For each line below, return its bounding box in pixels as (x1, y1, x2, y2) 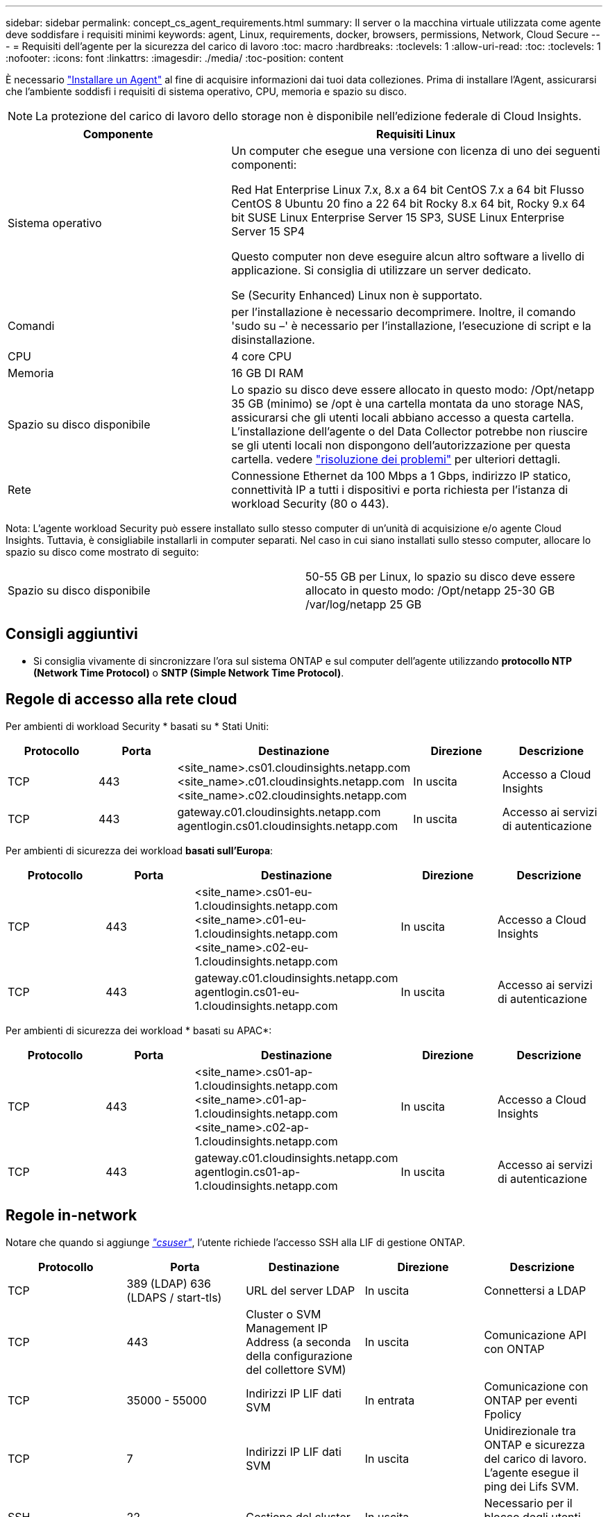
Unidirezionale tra (484, 1423, 576, 1438)
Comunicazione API (484, 1327, 586, 1342)
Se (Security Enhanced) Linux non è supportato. (231, 288, 482, 302)
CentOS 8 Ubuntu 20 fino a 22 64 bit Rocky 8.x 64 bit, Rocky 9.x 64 (231, 197, 586, 210)
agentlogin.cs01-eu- (194, 984, 300, 999)
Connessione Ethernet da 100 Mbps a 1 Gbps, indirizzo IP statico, (231, 469, 571, 483)
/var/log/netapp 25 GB (305, 597, 422, 611)
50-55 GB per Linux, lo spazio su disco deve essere (305, 570, 575, 583)
